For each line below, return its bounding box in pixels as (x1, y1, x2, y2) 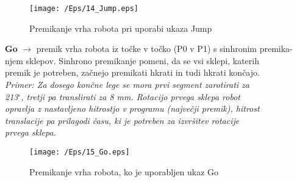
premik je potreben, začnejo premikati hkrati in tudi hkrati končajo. (5, 66, 260, 79)
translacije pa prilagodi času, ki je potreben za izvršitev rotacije (5, 114, 240, 126)
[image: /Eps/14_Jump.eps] (29, 4, 138, 13)
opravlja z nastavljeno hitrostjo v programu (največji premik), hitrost (5, 102, 260, 115)
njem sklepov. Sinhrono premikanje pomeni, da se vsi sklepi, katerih (5, 54, 259, 67)
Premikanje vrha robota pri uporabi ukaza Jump (29, 21, 212, 34)
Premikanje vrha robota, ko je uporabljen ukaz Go (29, 165, 219, 178)
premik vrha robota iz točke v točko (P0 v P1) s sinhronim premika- (36, 42, 293, 55)
